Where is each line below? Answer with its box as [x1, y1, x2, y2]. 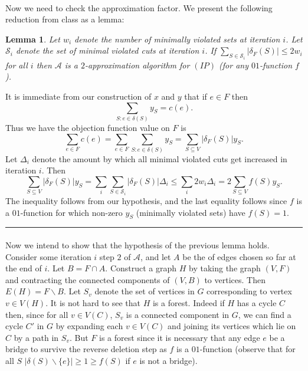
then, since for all [5, 308, 68, 320]
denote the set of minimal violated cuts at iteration [15, 44, 199, 57]
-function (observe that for [199, 343, 296, 355]
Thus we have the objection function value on [5, 121, 170, 133]
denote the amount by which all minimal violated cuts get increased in [32, 152, 287, 165]
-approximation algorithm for [85, 58, 190, 71]
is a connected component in [126, 308, 230, 320]
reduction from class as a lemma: [5, 13, 124, 25]
